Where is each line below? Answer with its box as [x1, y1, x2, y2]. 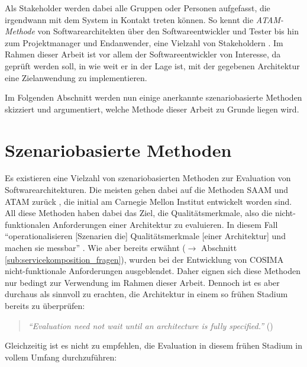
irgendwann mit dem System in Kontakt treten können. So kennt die [5, 13, 254, 25]
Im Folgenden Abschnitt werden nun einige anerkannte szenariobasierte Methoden [5, 91, 302, 104]
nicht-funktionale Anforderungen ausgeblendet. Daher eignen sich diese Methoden [5, 265, 300, 277]
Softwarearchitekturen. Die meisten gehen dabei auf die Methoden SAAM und [5, 183, 289, 196]
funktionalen [5, 218, 50, 230]
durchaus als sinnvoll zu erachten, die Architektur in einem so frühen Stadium [5, 288, 288, 300]
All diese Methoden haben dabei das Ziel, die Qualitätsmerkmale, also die [5, 207, 273, 219]
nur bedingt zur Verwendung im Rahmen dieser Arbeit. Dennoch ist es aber [5, 276, 280, 288]
